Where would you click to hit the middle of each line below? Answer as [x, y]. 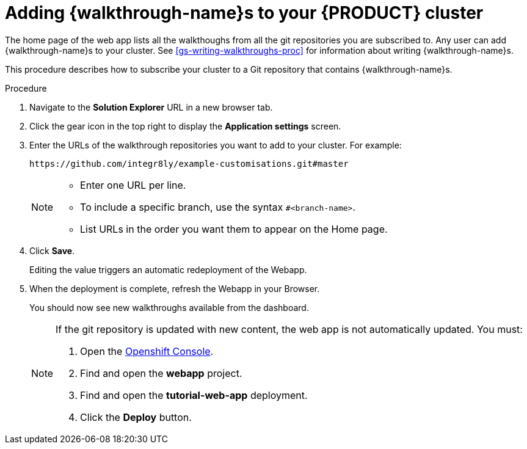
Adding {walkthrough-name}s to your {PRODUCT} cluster [244, 13]
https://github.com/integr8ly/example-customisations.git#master [189, 163]
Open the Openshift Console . [147, 351]
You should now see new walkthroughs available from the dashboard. [169, 307]
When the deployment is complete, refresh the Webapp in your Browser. [175, 288]
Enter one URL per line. [133, 185]
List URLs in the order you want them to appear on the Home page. [234, 229]
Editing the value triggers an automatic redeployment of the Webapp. [168, 269]
